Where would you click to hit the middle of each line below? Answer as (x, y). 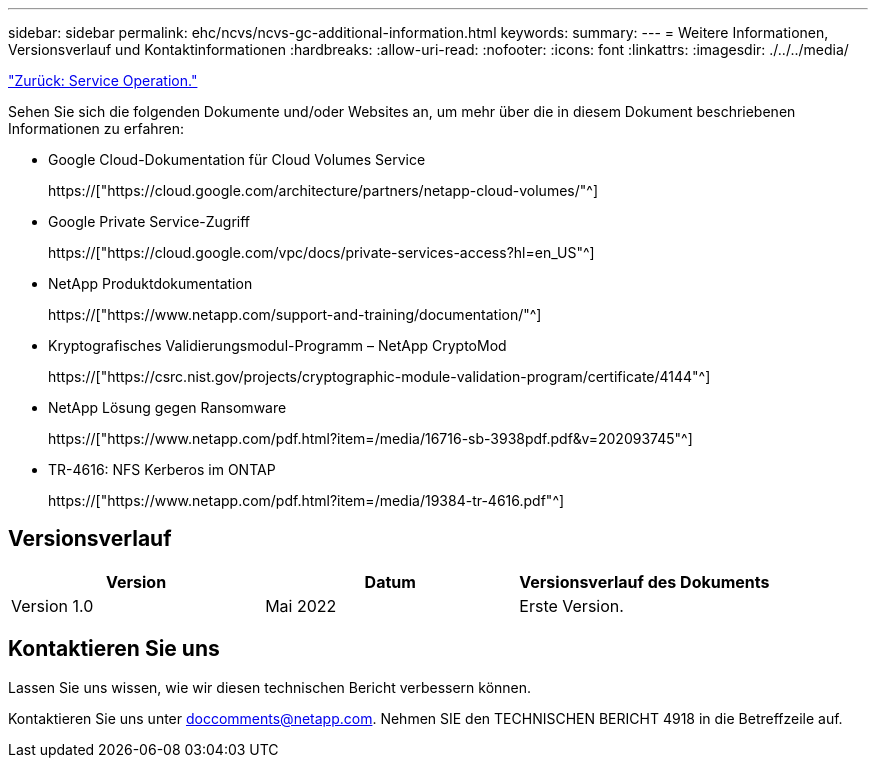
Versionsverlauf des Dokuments (644, 581)
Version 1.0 (52, 605)
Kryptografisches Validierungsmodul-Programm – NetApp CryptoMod (277, 345)
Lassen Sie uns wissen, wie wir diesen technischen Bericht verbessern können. (270, 687)
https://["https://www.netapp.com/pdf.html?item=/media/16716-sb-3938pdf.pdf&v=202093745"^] (370, 438)
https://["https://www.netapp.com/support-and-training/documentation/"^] (295, 314)
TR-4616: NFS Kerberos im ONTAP (162, 469)
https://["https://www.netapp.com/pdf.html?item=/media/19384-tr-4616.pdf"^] (306, 500)
